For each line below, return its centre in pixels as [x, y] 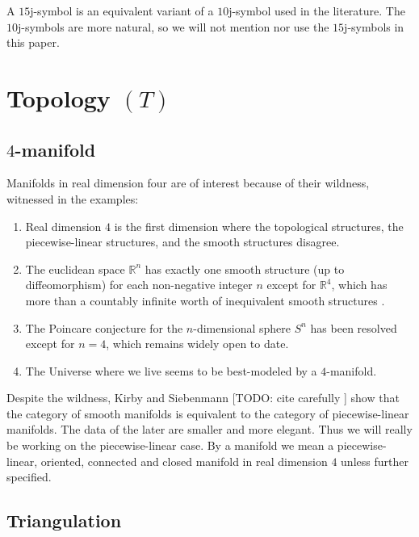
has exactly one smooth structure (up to [245, 268]
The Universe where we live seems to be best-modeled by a [171, 370]
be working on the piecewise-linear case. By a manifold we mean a [170, 445]
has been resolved [354, 327]
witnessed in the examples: [73, 198]
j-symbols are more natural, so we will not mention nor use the [174, 26]
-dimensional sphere [242, 327]
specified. [29, 477]
